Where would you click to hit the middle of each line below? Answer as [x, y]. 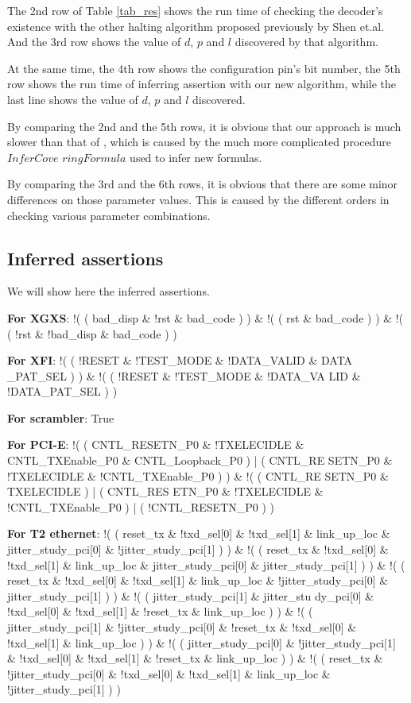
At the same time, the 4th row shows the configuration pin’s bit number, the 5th [204, 68]
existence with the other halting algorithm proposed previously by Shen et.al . [196, 26]
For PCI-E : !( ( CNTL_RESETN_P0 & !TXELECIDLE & [156, 444]
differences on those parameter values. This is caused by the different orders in [198, 199]
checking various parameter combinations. [109, 215]
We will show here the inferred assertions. [109, 291]
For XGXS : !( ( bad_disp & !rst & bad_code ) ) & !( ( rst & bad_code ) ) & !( [205, 317]
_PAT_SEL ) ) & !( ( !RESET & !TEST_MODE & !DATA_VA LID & [184, 375]
